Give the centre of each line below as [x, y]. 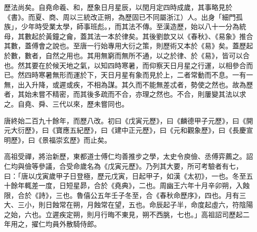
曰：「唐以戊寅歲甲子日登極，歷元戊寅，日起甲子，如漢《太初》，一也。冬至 [125, 175]
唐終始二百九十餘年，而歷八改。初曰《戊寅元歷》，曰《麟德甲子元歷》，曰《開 [128, 120]
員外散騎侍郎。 [76, 224]
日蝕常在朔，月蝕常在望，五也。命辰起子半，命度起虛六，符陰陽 [149, 205]
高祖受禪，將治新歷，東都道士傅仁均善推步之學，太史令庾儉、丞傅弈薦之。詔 [128, 156]
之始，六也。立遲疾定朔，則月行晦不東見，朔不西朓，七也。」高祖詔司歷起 [123, 214]
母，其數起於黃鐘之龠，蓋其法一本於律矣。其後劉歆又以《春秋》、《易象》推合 [128, 36]
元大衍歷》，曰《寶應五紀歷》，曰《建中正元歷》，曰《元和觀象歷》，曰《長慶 [125, 130]
